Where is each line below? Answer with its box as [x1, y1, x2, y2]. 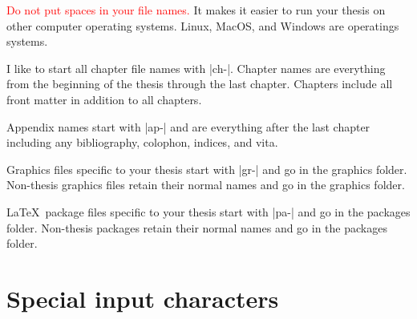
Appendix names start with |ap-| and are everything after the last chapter [6, 118, 370, 135]
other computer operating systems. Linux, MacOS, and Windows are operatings [6, 17, 399, 34]
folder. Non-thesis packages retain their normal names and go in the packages [6, 219, 387, 236]
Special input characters [6, 281, 279, 314]
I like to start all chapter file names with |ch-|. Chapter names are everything [6, 59, 386, 76]
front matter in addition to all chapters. [6, 91, 202, 107]
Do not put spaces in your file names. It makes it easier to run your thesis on [6, 2, 386, 18]
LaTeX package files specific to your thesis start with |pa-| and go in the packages [6, 203, 411, 220]
